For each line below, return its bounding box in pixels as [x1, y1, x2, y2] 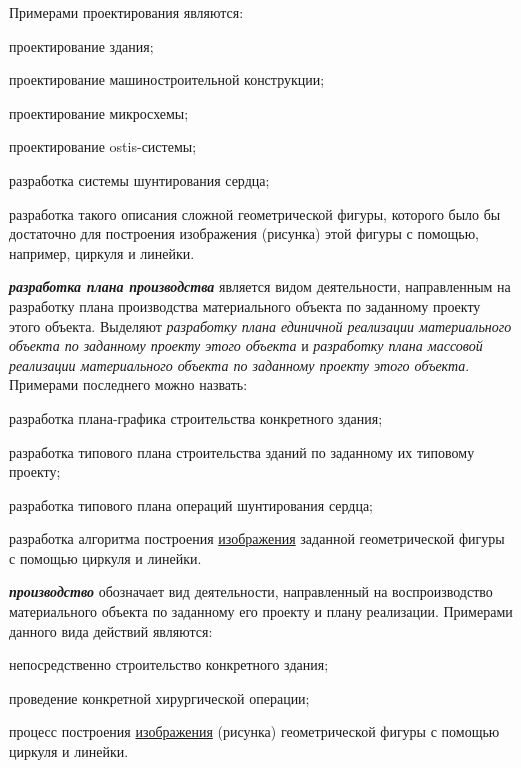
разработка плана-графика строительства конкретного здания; [9, 407, 383, 428]
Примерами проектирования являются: [9, 2, 244, 22]
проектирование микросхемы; [9, 102, 189, 123]
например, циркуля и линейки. [9, 242, 195, 263]
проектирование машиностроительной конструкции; [9, 69, 325, 90]
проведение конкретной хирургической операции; [9, 687, 310, 708]
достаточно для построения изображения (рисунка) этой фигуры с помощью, [9, 223, 480, 244]
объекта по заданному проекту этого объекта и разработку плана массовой [9, 335, 483, 356]
